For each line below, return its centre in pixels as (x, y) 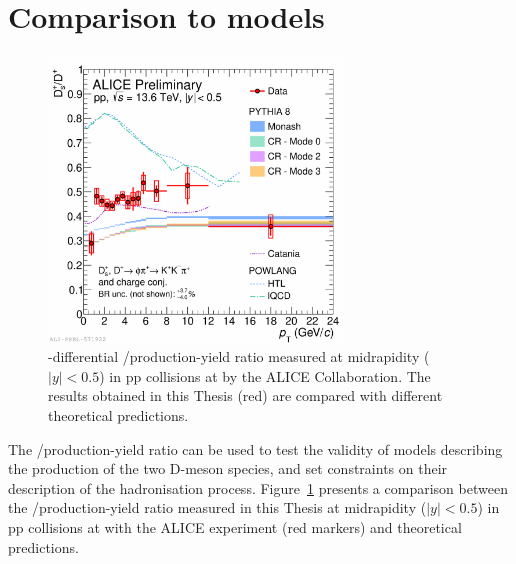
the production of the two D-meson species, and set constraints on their (228, 468)
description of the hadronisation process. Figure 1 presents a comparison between (258, 487)
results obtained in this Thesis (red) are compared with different (245, 395)
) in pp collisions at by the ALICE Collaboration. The (265, 375)
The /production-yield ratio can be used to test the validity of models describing (255, 448)
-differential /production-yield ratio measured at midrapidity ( (239, 356)
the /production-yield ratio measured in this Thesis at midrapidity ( (217, 507)
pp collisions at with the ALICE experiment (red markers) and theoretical (235, 526)
